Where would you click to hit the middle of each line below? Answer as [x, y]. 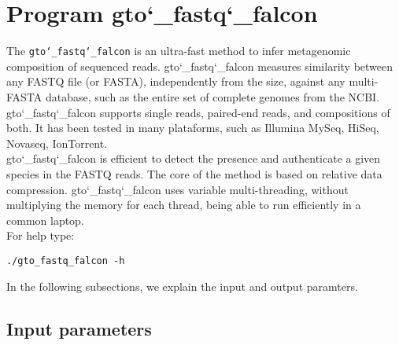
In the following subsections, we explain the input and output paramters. [182, 286]
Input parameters [79, 328]
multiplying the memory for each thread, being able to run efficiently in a [184, 205]
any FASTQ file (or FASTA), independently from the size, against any [176, 81]
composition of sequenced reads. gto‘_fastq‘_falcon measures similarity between [200, 66]
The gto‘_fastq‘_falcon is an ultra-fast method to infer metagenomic [179, 51]
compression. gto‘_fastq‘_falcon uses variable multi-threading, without [177, 189]
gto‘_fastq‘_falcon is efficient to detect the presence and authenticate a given [194, 158]
